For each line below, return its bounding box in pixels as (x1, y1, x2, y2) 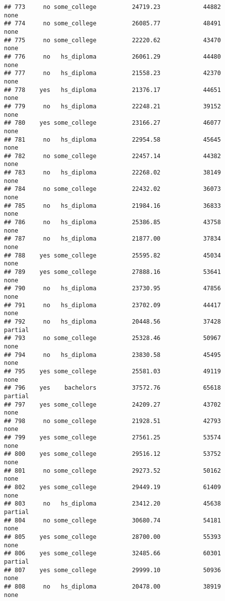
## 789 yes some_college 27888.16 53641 (4, 268, 221, 275)
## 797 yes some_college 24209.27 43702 (4, 401, 221, 408)
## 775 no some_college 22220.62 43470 (4, 36, 221, 44)
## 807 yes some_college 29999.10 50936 (4, 566, 221, 574)
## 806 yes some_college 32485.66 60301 (4, 550, 221, 557)
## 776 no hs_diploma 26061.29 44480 (4, 53, 221, 60)
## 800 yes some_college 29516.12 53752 (4, 450, 221, 458)
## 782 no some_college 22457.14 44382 (4, 152, 221, 160)
